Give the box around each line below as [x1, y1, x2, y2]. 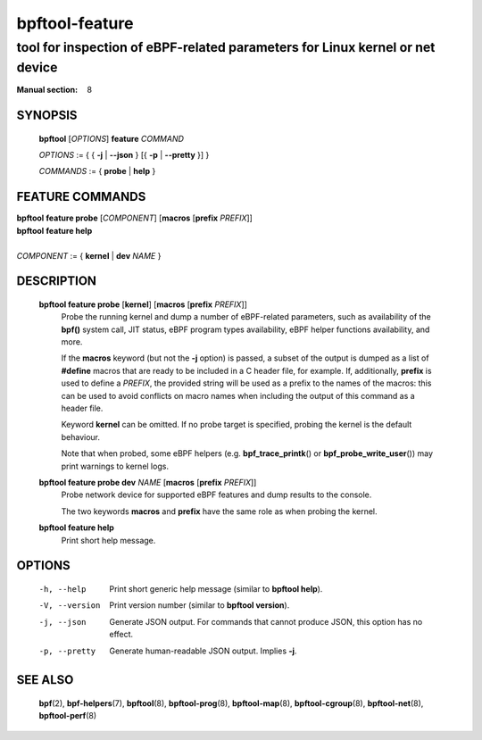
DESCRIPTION [16, 273, 97, 289]
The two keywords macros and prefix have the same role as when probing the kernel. [61, 505, 378, 517]
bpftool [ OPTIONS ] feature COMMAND [38, 133, 185, 144]
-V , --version [38, 601, 101, 611]
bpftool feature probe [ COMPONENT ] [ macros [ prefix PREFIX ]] [16, 212, 253, 223]
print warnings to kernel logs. [61, 461, 170, 471]
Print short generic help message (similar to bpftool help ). [109, 583, 323, 594]
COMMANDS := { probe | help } [38, 166, 156, 177]
